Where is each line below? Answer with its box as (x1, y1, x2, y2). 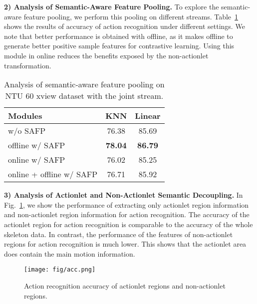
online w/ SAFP (8, 154, 65, 166)
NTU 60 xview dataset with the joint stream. (5, 90, 164, 102)
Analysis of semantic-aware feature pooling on (4, 78, 165, 90)
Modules (8, 110, 42, 122)
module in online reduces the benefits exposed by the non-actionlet (4, 50, 209, 60)
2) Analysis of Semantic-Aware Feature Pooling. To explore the (4, 1, 219, 11)
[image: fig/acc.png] (24, 266, 96, 274)
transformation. (4, 60, 51, 70)
